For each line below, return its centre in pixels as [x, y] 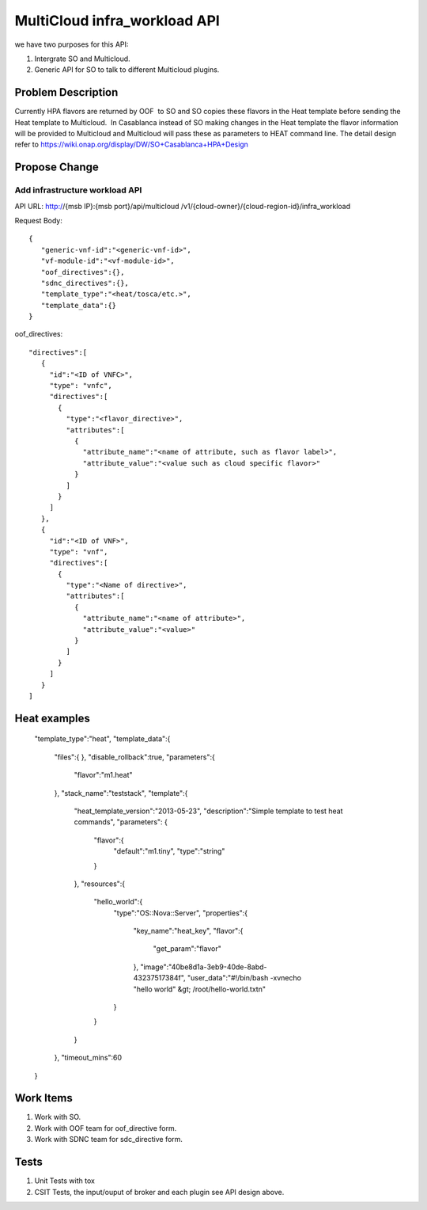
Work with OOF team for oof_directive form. [106, 1128]
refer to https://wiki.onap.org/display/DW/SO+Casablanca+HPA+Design [132, 145]
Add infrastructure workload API [78, 190]
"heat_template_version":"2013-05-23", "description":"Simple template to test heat [208, 811]
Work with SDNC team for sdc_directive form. [109, 1140]
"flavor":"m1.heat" [104, 775]
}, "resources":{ [100, 884]
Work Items [43, 1098]
